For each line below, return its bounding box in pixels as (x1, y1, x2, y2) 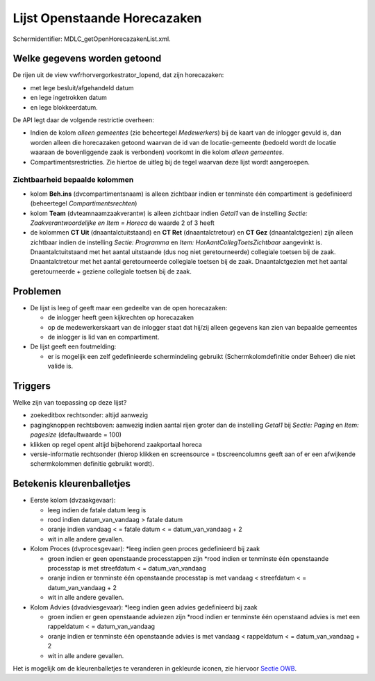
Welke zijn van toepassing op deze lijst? (12, 398, 127, 406)
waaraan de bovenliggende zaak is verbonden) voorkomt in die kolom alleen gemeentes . (30, 148, 284, 156)
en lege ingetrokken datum (30, 94, 108, 102)
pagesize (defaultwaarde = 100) (30, 430, 122, 439)
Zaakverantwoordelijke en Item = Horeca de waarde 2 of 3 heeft (30, 219, 215, 227)
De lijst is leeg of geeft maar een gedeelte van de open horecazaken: (30, 303, 228, 312)
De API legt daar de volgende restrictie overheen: (12, 116, 154, 124)
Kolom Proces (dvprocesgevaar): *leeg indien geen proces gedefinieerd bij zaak (30, 545, 260, 553)
